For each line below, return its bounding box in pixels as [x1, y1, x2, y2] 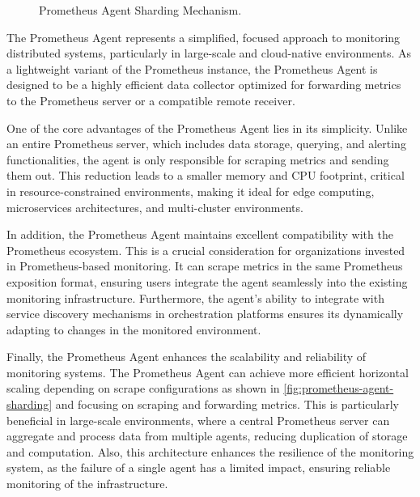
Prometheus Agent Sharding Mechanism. [39, 2, 242, 18]
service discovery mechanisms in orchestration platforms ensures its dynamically [6, 305, 404, 322]
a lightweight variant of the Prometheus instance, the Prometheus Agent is [6, 60, 378, 77]
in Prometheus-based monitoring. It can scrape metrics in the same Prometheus [6, 257, 403, 274]
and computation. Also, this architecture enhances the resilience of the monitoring [6, 443, 414, 460]
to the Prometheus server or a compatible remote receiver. [6, 91, 295, 108]
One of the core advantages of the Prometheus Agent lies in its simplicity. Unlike [6, 119, 408, 136]
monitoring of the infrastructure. [6, 475, 168, 492]
